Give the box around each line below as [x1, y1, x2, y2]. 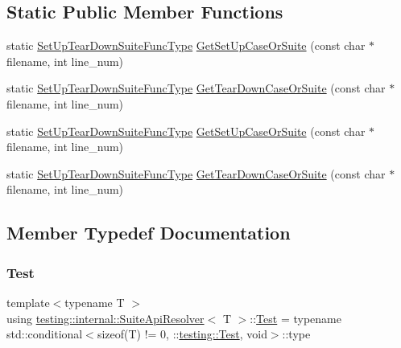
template [6, 293, 50, 310]
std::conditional [6, 325, 83, 342]
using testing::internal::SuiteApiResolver [6, 309, 205, 326]
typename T [64, 293, 125, 310]
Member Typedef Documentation [6, 220, 291, 245]
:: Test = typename [250, 309, 341, 326]
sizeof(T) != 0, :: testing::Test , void [97, 325, 267, 342]
